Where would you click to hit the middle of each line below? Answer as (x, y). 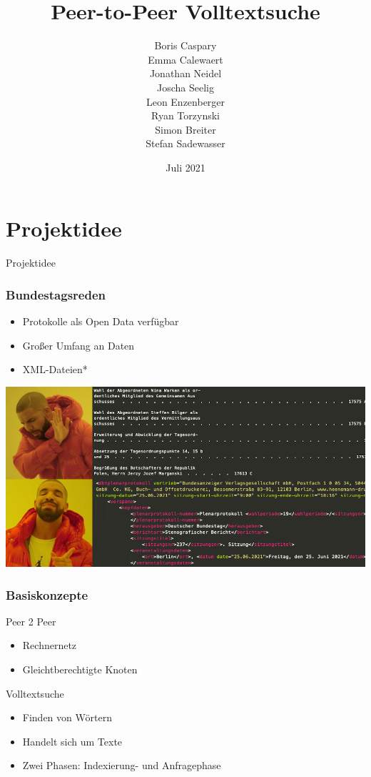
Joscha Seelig (185, 87)
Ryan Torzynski (185, 115)
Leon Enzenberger (185, 101)
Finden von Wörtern (67, 717)
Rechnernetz (50, 645)
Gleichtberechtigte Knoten (80, 669)
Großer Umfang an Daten (78, 345)
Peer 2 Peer (31, 621)
